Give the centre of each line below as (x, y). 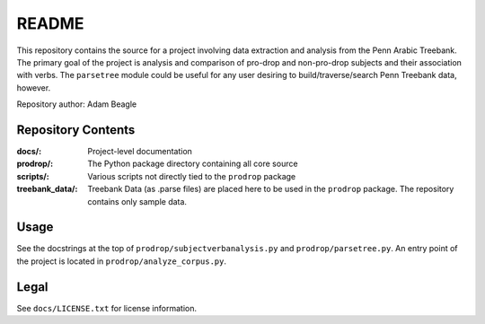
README (50, 23)
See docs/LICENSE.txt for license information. (107, 308)
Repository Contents (76, 130)
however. (34, 88)
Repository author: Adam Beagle (77, 104)
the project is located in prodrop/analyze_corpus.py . (122, 261)
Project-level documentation (140, 152)
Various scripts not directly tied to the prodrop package (192, 176)
